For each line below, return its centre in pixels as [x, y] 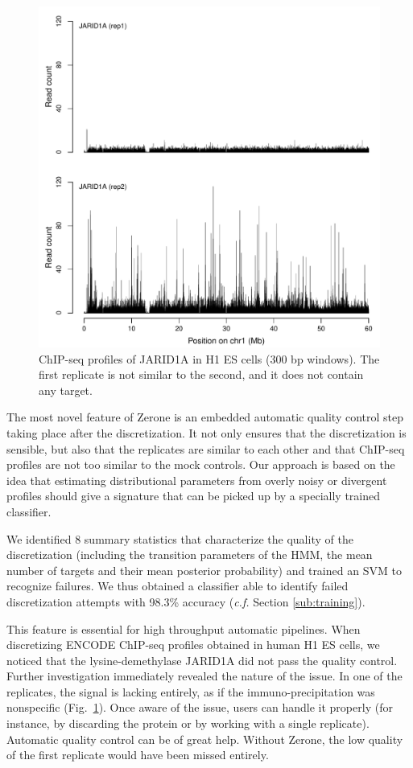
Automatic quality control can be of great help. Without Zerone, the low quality [205, 739]
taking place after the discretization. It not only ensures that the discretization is [206, 432]
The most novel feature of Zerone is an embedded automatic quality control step [205, 417]
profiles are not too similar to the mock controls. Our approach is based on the [201, 464]
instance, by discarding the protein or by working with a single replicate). [188, 723]
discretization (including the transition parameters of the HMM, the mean [190, 554]
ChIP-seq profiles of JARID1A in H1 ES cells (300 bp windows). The [209, 358]
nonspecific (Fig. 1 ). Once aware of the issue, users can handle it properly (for [200, 707]
